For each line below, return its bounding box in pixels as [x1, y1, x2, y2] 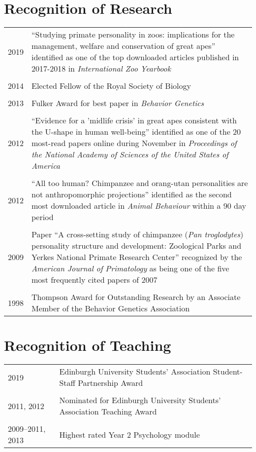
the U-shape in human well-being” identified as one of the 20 [32, 126, 241, 138]
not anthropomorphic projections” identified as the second [32, 188, 232, 200]
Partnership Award [78, 377, 143, 389]
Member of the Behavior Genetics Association [32, 302, 190, 314]
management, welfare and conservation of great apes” [32, 40, 216, 52]
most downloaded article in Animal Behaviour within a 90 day [32, 200, 246, 212]
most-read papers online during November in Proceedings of [32, 137, 237, 149]
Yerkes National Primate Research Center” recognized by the [32, 251, 242, 263]
